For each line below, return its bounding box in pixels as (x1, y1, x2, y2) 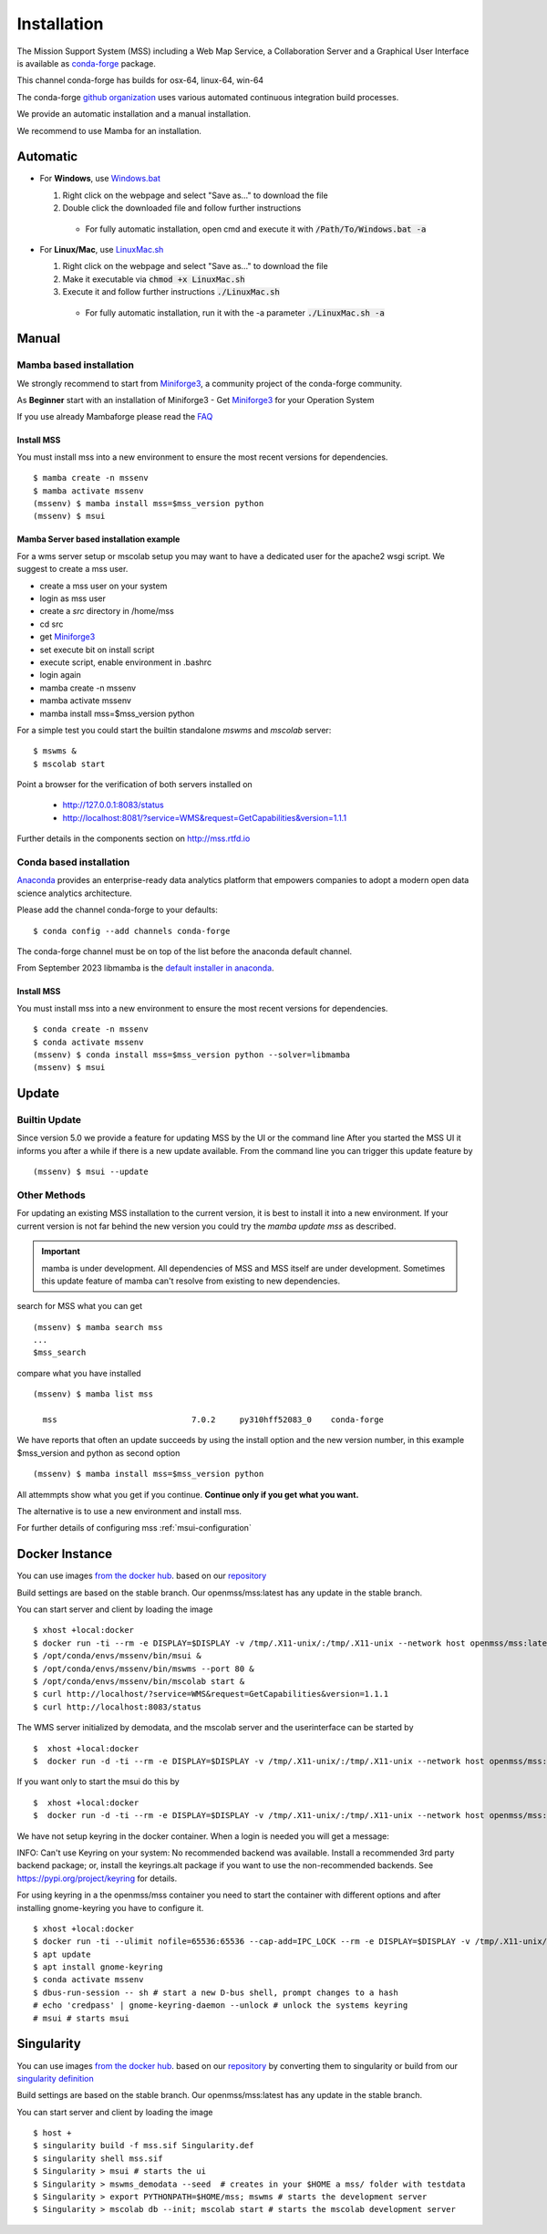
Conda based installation (16, 856, 130, 868)
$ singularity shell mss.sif (33, 2153, 163, 2164)
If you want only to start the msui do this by (16, 1776, 180, 1787)
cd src (39, 618, 64, 629)
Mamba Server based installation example (16, 534, 181, 545)
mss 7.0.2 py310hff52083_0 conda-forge (42, 1415, 385, 1425)
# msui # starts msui (33, 2012, 129, 2023)
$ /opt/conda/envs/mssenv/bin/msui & (33, 1651, 202, 1661)
